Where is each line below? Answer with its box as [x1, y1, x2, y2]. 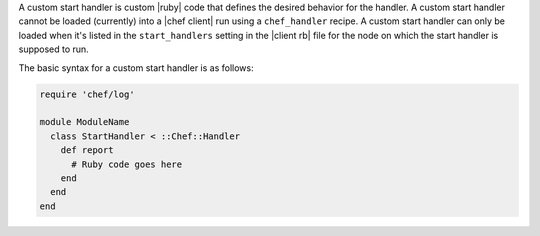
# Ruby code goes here [71, 158, 183, 170]
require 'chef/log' [39, 88, 135, 100]
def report [60, 145, 114, 156]
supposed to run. [18, 43, 89, 55]
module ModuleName [39, 116, 130, 128]
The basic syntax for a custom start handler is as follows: [18, 61, 254, 74]
